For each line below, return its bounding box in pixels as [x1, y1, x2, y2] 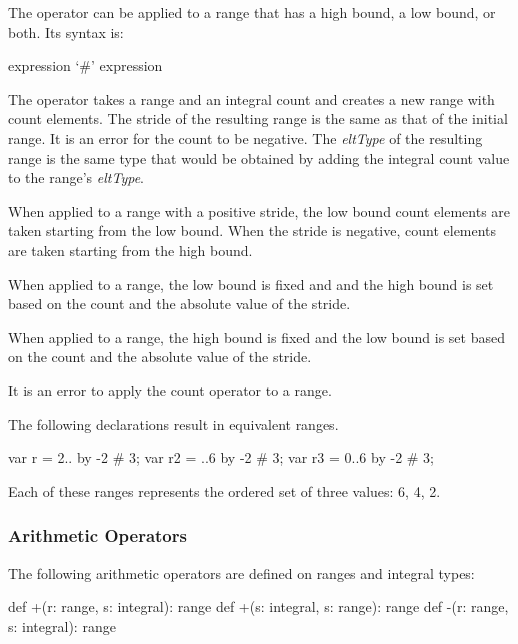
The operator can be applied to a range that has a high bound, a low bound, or [8, 2, 496, 22]
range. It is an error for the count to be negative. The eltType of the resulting [8, 127, 483, 148]
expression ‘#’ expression [8, 55, 163, 76]
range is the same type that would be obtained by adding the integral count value [8, 147, 510, 168]
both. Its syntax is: [8, 21, 124, 42]
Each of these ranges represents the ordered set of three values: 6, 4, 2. [8, 480, 441, 501]
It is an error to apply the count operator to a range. [8, 379, 332, 400]
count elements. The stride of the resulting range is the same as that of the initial [8, 108, 508, 129]
